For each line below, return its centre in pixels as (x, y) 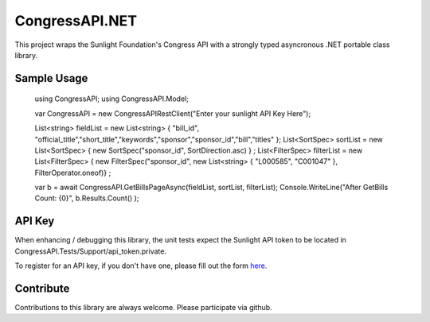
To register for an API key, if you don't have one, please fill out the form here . (141, 266)
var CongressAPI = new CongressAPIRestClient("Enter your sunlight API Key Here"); (173, 113)
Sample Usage (51, 78)
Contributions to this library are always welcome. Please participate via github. (143, 308)
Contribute (42, 288)
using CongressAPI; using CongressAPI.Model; (111, 99)
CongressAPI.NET (76, 21)
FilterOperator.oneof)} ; (73, 173)
